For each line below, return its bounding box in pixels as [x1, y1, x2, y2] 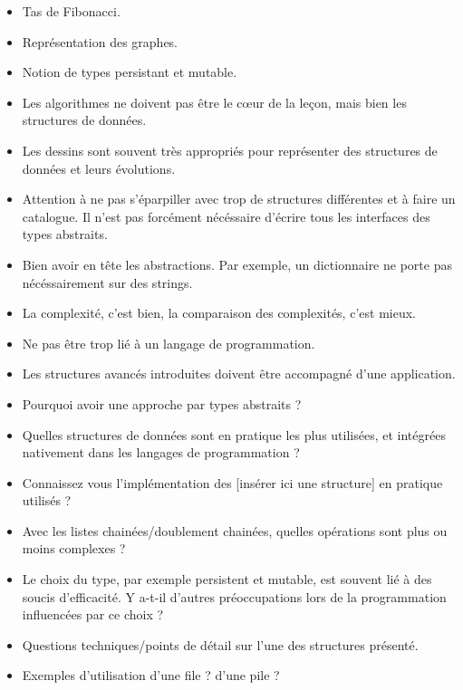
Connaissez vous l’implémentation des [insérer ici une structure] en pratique [22, 473, 443, 492]
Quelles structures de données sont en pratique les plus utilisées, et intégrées [22, 425, 446, 444]
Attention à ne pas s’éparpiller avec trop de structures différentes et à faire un [22, 189, 456, 208]
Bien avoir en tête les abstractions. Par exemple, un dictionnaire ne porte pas [22, 254, 452, 273]
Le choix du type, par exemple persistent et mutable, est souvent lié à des [22, 570, 432, 589]
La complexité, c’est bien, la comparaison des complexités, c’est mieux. [22, 303, 416, 322]
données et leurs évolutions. [22, 158, 176, 177]
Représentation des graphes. [22, 32, 178, 51]
